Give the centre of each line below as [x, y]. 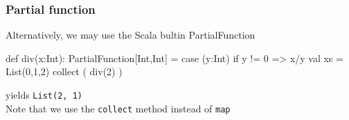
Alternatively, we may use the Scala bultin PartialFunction [131, 35]
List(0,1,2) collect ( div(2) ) [64, 71]
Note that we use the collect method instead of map [118, 108]
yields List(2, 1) [44, 94]
